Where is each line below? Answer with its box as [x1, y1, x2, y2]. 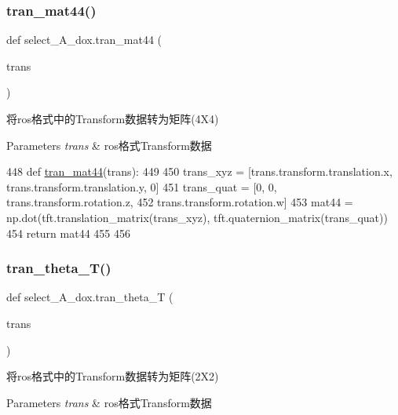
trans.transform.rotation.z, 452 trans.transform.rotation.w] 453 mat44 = [6, 194, 353, 210]
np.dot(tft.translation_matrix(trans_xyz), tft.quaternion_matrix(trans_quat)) [6, 209, 388, 225]
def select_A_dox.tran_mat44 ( [6, 31, 162, 48]
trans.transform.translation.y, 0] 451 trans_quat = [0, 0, [6, 178, 277, 195]
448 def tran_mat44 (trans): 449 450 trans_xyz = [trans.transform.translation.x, [6, 163, 393, 180]
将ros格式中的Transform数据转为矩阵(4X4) [6, 111, 219, 126]
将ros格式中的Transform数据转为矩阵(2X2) [6, 368, 219, 384]
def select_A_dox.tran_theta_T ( [6, 289, 173, 305]
